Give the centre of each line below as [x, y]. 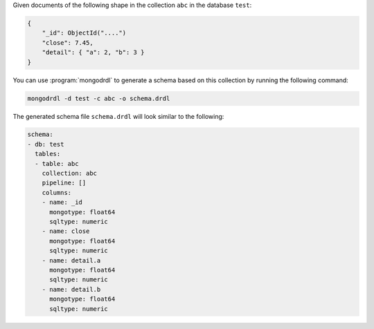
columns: [57, 192]
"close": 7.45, [68, 43]
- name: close [66, 231]
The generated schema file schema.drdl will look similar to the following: [118, 116]
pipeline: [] [64, 183]
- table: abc [57, 163]
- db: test [46, 144]
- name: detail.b [71, 289]
